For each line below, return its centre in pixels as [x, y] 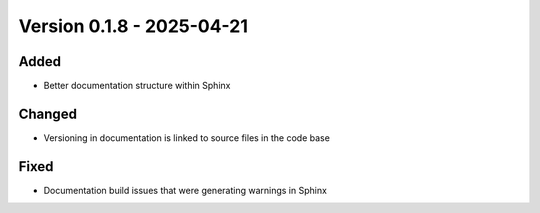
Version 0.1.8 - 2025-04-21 [133, 26]
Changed [47, 113]
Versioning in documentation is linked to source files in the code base [186, 137]
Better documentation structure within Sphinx [137, 86]
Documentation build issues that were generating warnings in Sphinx [185, 190]
